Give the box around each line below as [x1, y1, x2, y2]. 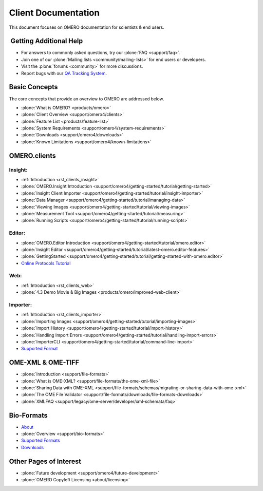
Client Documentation [9, 7, 100, 18]
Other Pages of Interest [9, 457, 81, 465]
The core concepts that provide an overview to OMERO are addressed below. [9, 95, 164, 102]
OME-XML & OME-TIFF [9, 359, 79, 367]
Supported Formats [21, 437, 60, 443]
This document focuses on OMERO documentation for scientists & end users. [9, 24, 164, 30]
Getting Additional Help [10, 37, 83, 45]
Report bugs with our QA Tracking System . [21, 70, 107, 76]
